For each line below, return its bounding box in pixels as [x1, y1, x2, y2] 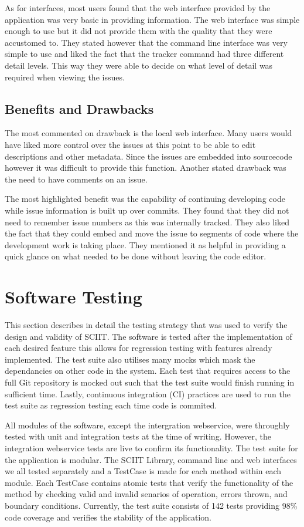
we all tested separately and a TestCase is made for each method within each [5, 465, 282, 477]
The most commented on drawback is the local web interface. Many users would [5, 127, 292, 139]
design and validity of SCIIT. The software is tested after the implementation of [5, 330, 292, 342]
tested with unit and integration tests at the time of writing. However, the [5, 430, 271, 442]
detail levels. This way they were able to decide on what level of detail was [5, 59, 273, 71]
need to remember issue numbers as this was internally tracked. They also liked [5, 215, 290, 228]
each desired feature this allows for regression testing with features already [5, 342, 272, 354]
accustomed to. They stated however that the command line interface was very [5, 36, 288, 48]
